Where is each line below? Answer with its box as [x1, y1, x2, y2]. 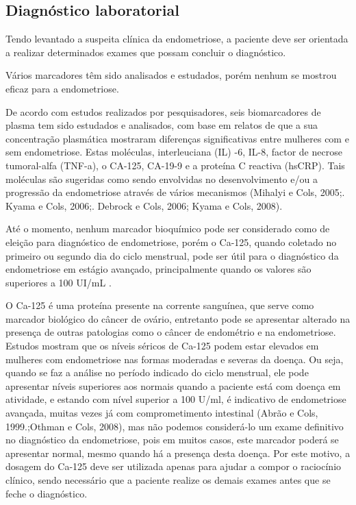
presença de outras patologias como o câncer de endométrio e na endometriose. [5, 325, 336, 339]
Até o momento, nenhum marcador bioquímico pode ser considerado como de [5, 221, 330, 236]
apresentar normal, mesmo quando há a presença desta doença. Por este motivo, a [5, 445, 351, 460]
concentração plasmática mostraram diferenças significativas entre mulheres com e [5, 131, 349, 145]
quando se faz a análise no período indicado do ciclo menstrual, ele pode [5, 365, 309, 380]
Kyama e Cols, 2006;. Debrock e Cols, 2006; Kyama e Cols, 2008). [5, 198, 283, 212]
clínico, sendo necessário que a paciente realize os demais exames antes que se [5, 473, 331, 487]
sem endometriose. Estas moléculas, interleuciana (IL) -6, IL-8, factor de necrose [5, 145, 342, 159]
